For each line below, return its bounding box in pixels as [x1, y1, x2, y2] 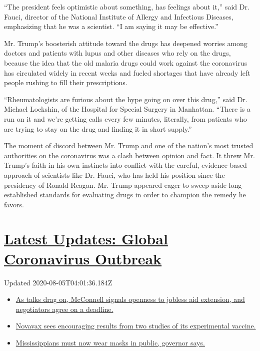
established [4, 189, 38, 200]
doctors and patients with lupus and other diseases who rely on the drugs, [4, 48, 231, 58]
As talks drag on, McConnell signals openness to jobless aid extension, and [15, 294, 245, 304]
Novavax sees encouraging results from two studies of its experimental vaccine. [15, 320, 256, 331]
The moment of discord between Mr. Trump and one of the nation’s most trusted [4, 140, 253, 151]
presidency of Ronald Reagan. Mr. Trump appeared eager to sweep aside [4, 179, 226, 190]
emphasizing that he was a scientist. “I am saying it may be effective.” [4, 21, 218, 32]
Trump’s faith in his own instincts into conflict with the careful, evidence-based [4, 160, 247, 170]
